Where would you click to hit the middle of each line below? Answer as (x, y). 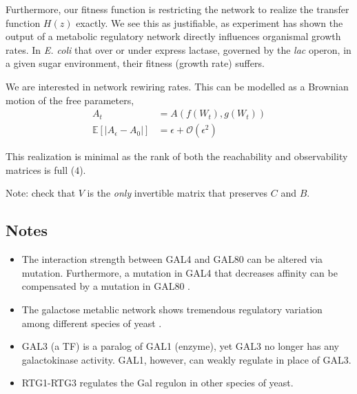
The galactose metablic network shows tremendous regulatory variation (172, 309)
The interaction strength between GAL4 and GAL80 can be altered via (172, 259)
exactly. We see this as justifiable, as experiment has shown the (210, 22)
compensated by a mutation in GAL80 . (106, 286)
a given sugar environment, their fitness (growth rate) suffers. (135, 63)
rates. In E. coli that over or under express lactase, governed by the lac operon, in (178, 49)
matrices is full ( (40, 169)
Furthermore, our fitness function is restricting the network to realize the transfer (177, 9)
